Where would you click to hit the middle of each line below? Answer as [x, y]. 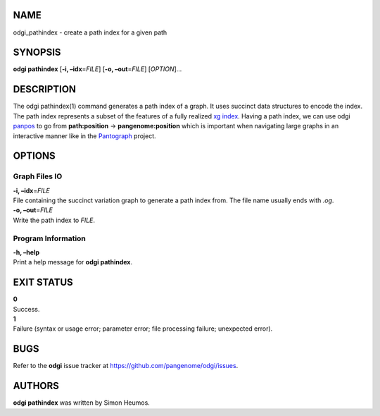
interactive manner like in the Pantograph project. [84, 136]
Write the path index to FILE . [54, 220]
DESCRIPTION [45, 89]
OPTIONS [34, 156]
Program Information [49, 238]
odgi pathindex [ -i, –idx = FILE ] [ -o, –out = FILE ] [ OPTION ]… [97, 69]
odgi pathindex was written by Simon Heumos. [82, 403]
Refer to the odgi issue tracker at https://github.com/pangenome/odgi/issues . [126, 366]
